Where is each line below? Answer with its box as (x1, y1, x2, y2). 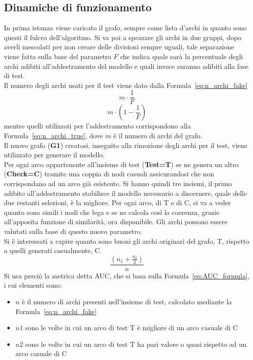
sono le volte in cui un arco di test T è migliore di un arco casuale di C (25, 322, 238, 333)
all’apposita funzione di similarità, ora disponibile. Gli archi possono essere (4, 216, 228, 227)
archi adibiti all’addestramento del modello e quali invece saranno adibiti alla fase (4, 61, 249, 71)
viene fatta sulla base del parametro (4, 51, 111, 61)
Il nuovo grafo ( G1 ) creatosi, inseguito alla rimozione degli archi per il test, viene (4, 140, 248, 150)
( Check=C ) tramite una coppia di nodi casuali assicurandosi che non (4, 169, 214, 179)
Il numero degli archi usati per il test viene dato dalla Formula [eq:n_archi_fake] (4, 80, 248, 90)
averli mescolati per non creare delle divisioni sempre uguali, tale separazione (4, 42, 234, 52)
